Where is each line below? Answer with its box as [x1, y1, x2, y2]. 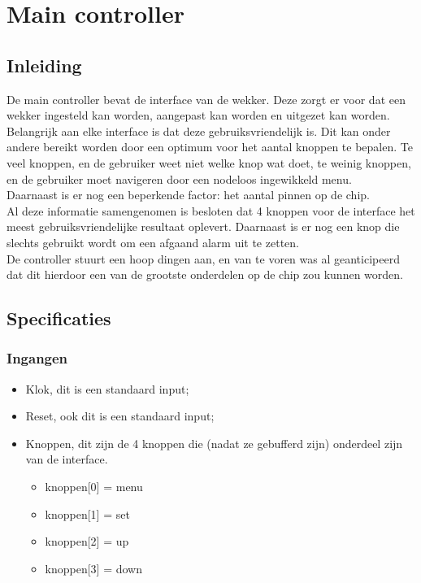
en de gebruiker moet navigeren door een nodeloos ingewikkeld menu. [7, 170, 352, 187]
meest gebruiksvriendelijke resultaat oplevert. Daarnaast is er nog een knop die [7, 218, 400, 235]
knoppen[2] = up [45, 533, 129, 550]
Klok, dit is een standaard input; [25, 380, 189, 397]
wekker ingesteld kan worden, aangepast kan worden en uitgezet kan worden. [7, 107, 390, 124]
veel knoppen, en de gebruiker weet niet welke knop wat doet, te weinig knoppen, [7, 154, 411, 171]
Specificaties [7, 306, 111, 331]
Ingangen [7, 348, 68, 368]
